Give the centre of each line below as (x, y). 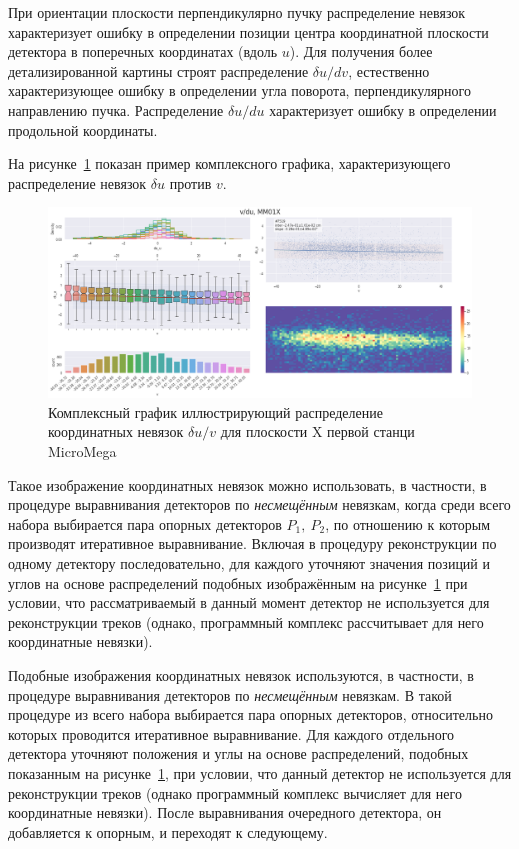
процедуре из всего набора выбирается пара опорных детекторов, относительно (250, 714)
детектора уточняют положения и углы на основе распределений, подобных (238, 753)
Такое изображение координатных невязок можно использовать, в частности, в (247, 484)
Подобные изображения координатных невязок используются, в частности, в (241, 674)
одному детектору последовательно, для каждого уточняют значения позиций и (249, 562)
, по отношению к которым (408, 523)
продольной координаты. (83, 129)
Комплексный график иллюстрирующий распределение (215, 411)
